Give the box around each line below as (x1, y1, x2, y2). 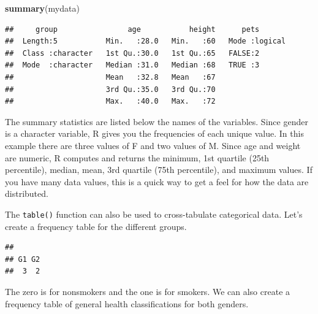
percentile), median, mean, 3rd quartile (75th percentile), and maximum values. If (5, 163, 312, 176)
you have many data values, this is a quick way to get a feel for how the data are (5, 175, 309, 188)
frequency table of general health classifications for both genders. (5, 297, 249, 310)
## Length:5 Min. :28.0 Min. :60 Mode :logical (5, 37, 286, 46)
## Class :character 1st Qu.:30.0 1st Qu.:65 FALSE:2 (5, 48, 260, 58)
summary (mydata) (5, 2, 80, 14)
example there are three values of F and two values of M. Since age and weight (5, 139, 301, 151)
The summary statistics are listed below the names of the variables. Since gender (5, 115, 308, 128)
